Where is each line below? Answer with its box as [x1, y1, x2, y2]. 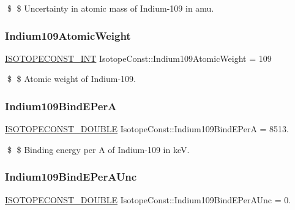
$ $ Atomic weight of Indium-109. [7, 72, 136, 85]
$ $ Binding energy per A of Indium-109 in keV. [7, 143, 190, 156]
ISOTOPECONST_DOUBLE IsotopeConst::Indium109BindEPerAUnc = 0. [5, 193, 291, 206]
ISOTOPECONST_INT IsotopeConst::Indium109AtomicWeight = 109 [5, 51, 272, 64]
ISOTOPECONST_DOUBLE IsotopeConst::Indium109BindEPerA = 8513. [5, 122, 289, 135]
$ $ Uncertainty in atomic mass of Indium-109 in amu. [7, 2, 214, 14]
